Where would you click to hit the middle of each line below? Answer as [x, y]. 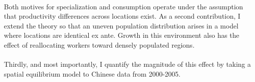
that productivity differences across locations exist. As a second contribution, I [122, 16]
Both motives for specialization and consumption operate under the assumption [124, 6]
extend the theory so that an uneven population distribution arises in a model [121, 25]
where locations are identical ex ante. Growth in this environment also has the [122, 35]
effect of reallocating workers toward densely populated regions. [99, 44]
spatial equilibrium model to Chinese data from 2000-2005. [92, 73]
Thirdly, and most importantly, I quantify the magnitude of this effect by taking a [127, 64]
